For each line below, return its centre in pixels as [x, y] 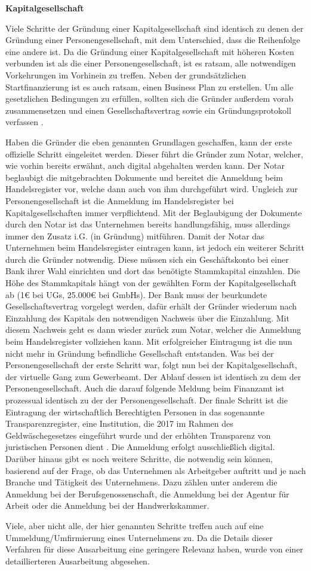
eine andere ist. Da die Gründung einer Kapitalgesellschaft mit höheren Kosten [150, 51]
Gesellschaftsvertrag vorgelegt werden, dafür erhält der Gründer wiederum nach [151, 306]
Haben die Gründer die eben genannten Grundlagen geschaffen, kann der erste [149, 142]
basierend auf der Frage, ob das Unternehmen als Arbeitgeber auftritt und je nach [156, 470]
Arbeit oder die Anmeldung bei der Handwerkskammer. [107, 505]
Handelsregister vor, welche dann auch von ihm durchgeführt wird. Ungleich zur [152, 189]
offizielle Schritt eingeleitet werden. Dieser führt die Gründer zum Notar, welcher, [154, 154]
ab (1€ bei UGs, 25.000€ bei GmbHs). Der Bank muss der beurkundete [136, 294]
